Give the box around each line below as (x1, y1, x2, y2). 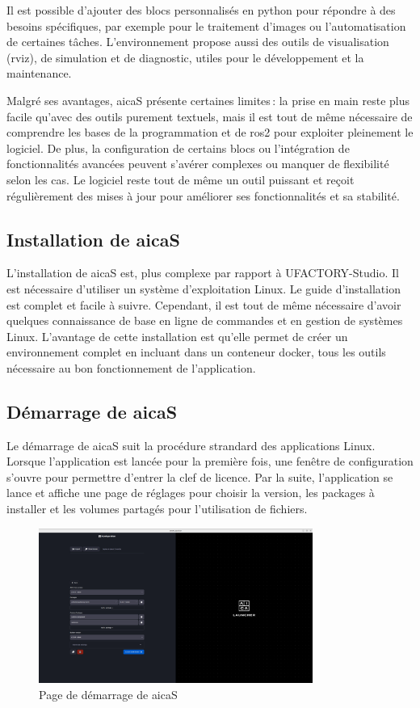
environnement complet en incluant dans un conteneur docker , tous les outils (6, 343, 386, 360)
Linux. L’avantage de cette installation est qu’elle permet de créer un (6, 327, 348, 344)
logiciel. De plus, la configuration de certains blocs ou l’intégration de (6, 139, 350, 156)
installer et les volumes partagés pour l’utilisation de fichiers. (6, 500, 308, 517)
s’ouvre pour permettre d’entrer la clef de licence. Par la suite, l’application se (6, 468, 393, 485)
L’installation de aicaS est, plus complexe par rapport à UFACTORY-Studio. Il (6, 264, 399, 281)
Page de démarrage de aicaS (39, 685, 178, 702)
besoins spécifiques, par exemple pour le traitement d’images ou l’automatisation (6, 17, 406, 34)
